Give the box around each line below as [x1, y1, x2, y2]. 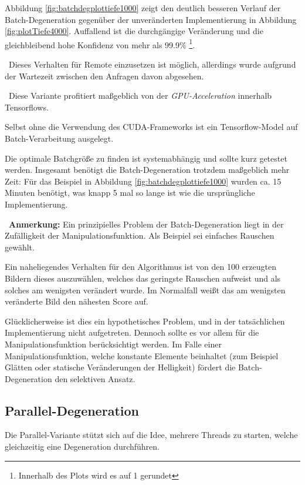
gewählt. [5, 240, 35, 253]
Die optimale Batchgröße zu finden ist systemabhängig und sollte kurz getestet [5, 152, 287, 164]
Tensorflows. [5, 101, 49, 113]
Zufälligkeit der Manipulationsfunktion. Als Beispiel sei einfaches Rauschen [5, 229, 274, 242]
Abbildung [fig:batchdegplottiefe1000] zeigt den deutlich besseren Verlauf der [5, 2, 281, 14]
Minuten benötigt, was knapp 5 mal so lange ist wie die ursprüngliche [5, 186, 255, 199]
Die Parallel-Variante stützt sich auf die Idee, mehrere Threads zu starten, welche [5, 429, 298, 441]
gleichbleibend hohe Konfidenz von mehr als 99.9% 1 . [5, 36, 195, 51]
